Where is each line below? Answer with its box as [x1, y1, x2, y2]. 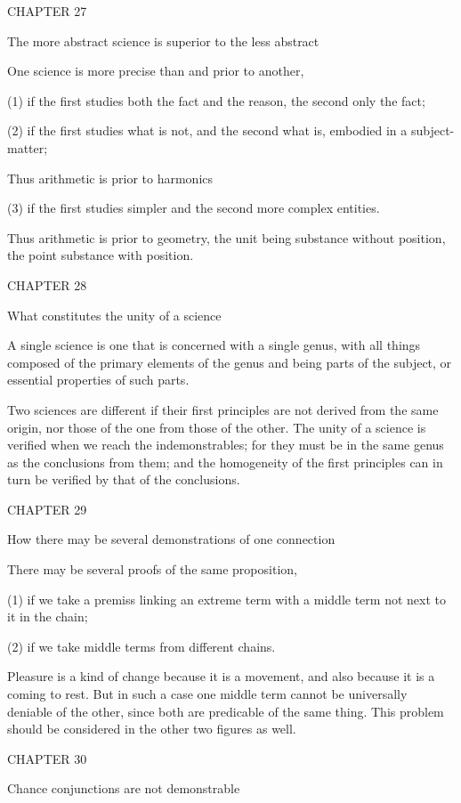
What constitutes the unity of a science [7, 305, 222, 324]
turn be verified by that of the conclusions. [7, 470, 240, 489]
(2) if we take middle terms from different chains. [7, 637, 276, 655]
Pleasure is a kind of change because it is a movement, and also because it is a [7, 667, 435, 685]
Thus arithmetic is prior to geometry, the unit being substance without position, [7, 228, 446, 247]
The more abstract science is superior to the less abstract [7, 31, 319, 50]
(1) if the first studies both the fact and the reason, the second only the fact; [7, 91, 425, 109]
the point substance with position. [7, 246, 194, 264]
